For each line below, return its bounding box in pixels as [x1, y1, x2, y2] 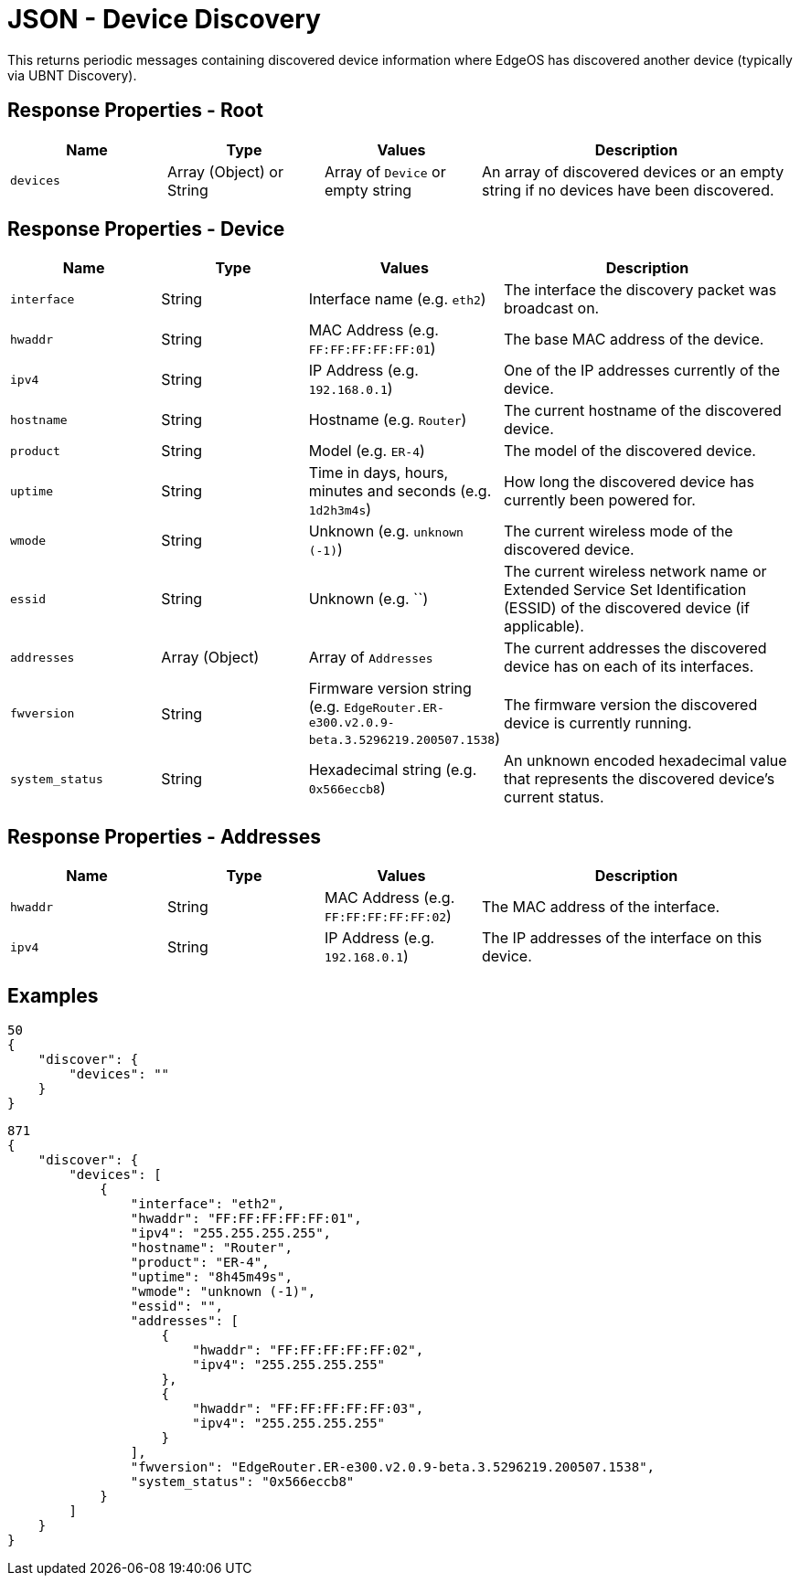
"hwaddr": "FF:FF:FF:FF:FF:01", [130, 1211, 362, 1227]
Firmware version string [308, 679, 472, 698]
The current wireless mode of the [504, 522, 733, 541]
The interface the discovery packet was [504, 281, 777, 300]
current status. [504, 788, 604, 807]
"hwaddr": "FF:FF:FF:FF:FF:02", [192, 1343, 424, 1358]
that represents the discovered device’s [504, 770, 775, 789]
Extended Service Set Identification [504, 580, 747, 600]
